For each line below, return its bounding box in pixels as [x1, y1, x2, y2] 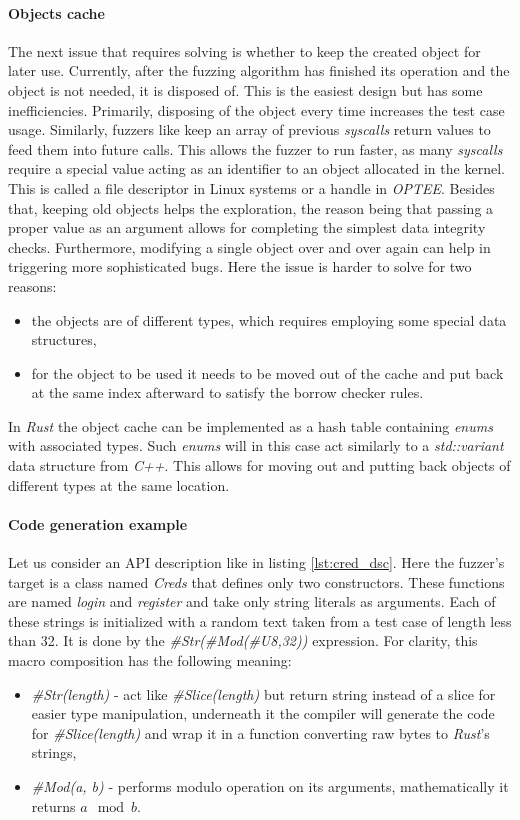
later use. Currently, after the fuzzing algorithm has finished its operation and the [8, 60, 510, 81]
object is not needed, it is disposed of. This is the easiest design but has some [8, 79, 483, 100]
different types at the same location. [8, 474, 230, 495]
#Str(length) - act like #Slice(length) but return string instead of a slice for [31, 683, 496, 704]
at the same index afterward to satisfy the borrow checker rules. [31, 382, 424, 403]
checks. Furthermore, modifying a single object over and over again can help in [8, 236, 491, 257]
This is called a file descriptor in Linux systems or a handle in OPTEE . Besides [8, 177, 495, 198]
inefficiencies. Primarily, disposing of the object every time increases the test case [8, 99, 505, 120]
